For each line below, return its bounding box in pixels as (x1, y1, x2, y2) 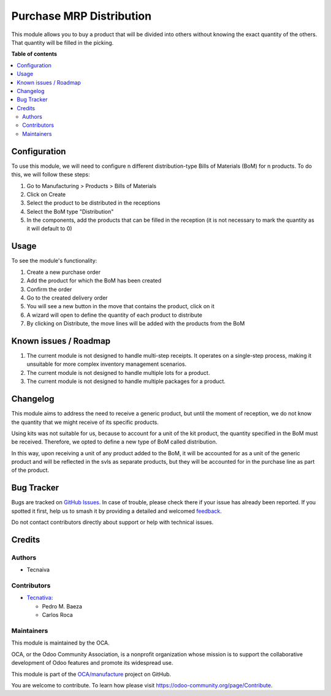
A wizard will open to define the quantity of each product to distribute (26, 311, 202, 319)
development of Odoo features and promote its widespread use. (11, 659, 173, 667)
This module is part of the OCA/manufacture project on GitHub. (11, 670, 172, 678)
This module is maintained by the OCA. (11, 639, 110, 646)
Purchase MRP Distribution (11, 9, 152, 23)
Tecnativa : (26, 594, 53, 602)
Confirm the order (26, 286, 72, 293)
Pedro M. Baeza (42, 602, 83, 610)
